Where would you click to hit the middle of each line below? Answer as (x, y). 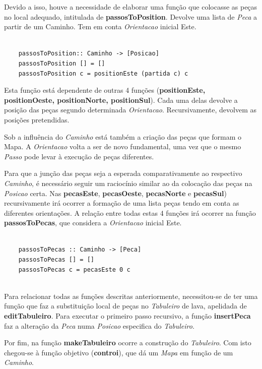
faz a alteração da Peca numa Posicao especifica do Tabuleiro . (99, 325)
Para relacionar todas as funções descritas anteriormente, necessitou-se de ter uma (131, 296)
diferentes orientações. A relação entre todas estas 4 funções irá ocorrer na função (130, 212)
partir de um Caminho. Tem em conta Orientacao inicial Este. (100, 26)
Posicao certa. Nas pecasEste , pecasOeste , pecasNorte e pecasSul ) (115, 193)
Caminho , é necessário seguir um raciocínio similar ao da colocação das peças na (128, 183)
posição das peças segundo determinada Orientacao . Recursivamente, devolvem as (130, 110)
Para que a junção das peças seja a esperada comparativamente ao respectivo (123, 173)
